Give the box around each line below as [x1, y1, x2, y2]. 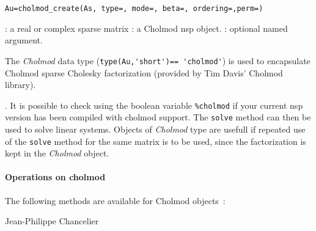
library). [5, 78, 36, 91]
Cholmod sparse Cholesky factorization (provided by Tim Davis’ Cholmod [5, 66, 283, 79]
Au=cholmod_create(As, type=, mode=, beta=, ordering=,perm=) [5, 4, 263, 13]
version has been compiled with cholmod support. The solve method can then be [5, 111, 311, 123]
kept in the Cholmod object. [5, 147, 109, 159]
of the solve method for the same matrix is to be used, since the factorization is [5, 134, 306, 147]
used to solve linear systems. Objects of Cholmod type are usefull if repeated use [5, 123, 306, 135]
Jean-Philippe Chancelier [5, 215, 99, 227]
